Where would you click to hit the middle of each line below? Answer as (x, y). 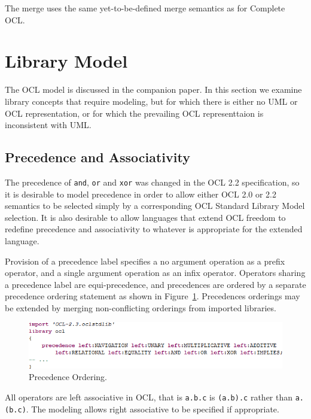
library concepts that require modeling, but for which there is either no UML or (151, 101)
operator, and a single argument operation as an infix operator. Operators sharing (155, 273)
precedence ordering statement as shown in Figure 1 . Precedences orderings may (153, 296)
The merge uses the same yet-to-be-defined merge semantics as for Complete (145, 8)
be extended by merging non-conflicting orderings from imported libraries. (141, 307)
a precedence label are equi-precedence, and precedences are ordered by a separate (155, 284)
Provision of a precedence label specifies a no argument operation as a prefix (145, 261)
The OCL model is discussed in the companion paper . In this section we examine (153, 89)
